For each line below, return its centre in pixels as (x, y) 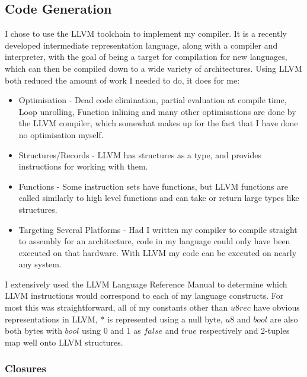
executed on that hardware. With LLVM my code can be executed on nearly (158, 252)
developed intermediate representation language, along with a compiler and (141, 45)
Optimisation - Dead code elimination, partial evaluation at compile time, (153, 100)
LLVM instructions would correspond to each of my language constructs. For (144, 295)
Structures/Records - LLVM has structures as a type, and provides (140, 154)
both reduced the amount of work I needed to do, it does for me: (122, 80)
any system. (40, 264)
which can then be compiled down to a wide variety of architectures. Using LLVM (153, 68)
